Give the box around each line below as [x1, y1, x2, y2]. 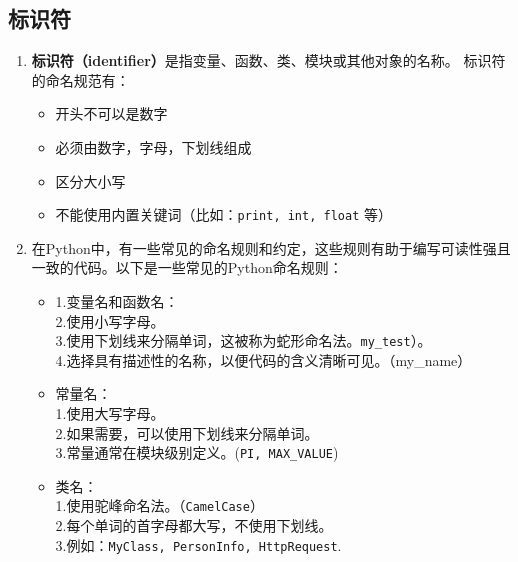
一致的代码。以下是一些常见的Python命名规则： [31, 257, 343, 278]
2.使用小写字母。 [55, 310, 165, 331]
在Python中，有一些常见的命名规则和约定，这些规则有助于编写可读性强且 [31, 237, 511, 258]
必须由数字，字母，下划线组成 [55, 136, 252, 157]
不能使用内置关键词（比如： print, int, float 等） [55, 204, 392, 225]
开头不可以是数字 [55, 103, 168, 124]
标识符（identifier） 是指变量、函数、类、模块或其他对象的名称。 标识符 [31, 50, 506, 71]
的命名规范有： [31, 69, 130, 90]
